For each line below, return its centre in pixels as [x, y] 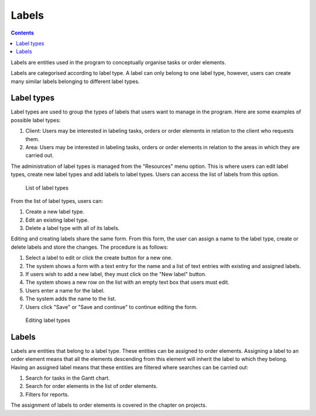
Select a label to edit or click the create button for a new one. [99, 258]
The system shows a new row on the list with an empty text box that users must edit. [127, 282]
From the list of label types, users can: [57, 201]
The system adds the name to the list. [71, 299]
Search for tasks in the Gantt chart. [68, 378]
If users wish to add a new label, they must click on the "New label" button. [116, 274]
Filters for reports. [47, 394]
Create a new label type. [55, 212]
